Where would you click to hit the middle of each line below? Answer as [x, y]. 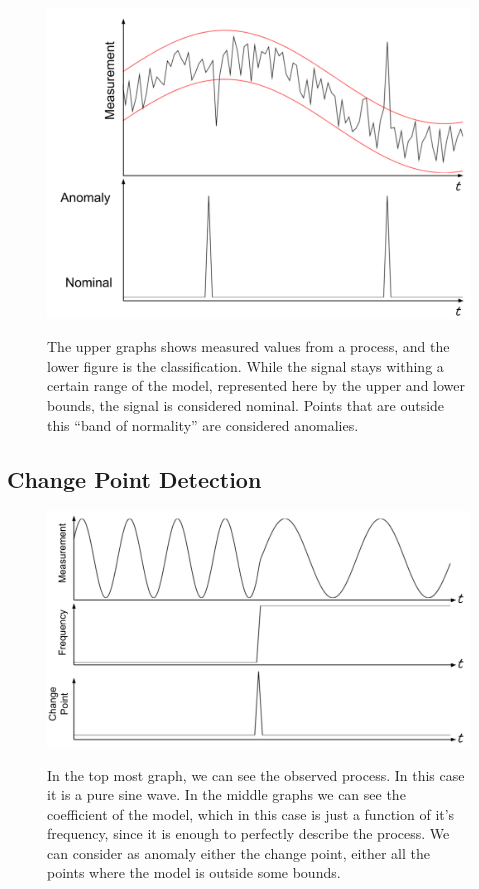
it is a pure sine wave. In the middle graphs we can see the [226, 794]
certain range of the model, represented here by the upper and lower [256, 385]
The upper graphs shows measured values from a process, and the [248, 346]
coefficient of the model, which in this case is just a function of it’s [251, 813]
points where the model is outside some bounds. [194, 872]
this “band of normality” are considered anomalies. [203, 424]
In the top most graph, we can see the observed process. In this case [256, 774]
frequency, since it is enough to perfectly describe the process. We [248, 833]
